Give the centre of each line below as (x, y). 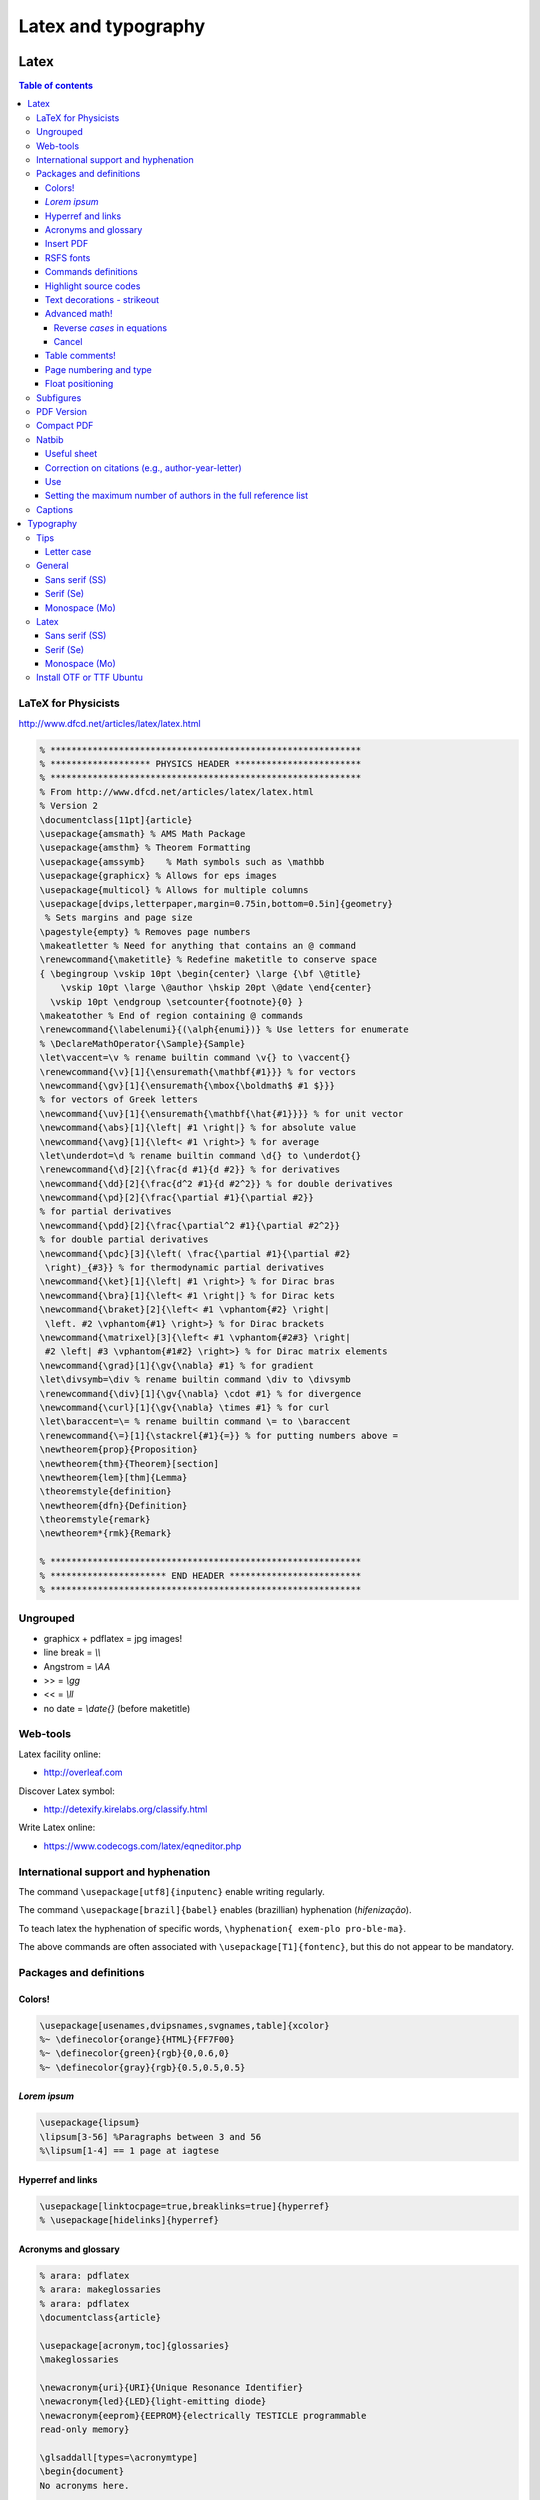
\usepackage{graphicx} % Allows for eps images (158, 876)
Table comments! (81, 356)
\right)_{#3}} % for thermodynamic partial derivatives (185, 1268)
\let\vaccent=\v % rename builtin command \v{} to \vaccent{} (195, 1058)
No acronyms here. (84, 2485)
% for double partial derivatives (124, 1239)
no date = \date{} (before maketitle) (117, 1708)
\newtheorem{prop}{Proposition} (119, 1449)
